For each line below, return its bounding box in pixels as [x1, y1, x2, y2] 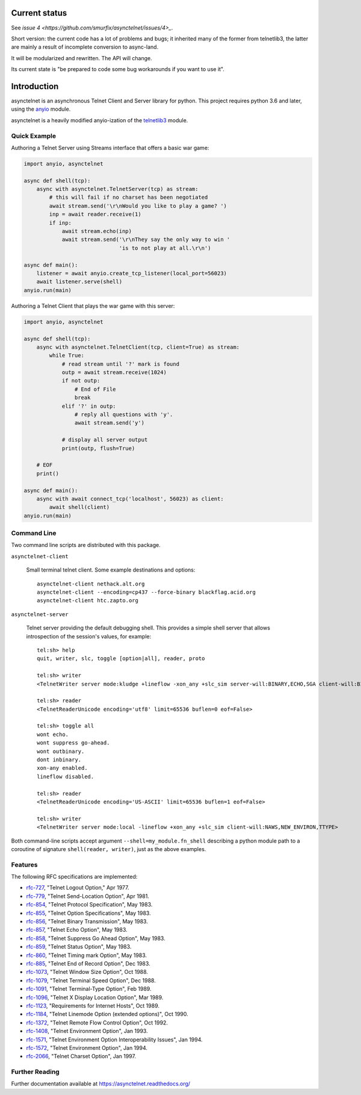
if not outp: [61, 377, 100, 384]
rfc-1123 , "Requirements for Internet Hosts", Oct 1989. [26, 1002, 159, 1009]
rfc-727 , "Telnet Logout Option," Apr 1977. [26, 884, 129, 891]
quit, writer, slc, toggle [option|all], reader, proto [37, 655, 205, 662]
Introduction [11, 81, 59, 92]
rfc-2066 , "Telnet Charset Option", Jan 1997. [26, 1053, 137, 1060]
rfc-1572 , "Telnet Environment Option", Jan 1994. [26, 1044, 147, 1051]
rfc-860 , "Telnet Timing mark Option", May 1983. [26, 952, 147, 959]
